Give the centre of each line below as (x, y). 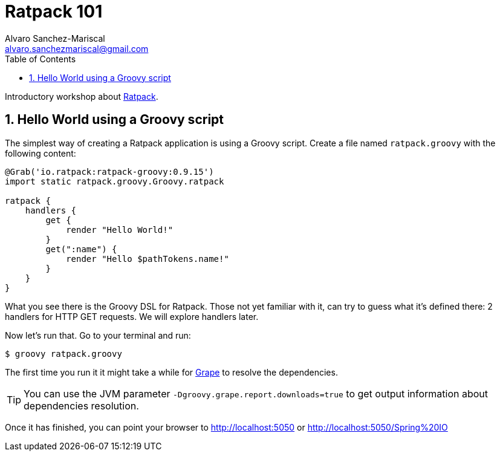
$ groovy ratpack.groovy (63, 353)
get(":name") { (81, 249)
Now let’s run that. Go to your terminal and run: (98, 335)
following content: (41, 153)
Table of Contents (41, 59)
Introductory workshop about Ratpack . (82, 96)
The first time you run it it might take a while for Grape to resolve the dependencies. (171, 372)
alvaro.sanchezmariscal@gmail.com (77, 48)
